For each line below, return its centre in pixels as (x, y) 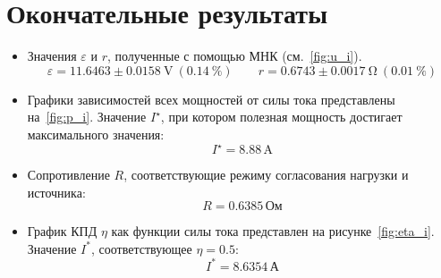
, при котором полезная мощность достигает (281, 117)
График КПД (62, 231)
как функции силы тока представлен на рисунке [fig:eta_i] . (273, 231)
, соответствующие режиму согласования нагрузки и (266, 174)
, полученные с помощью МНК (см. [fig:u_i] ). (234, 56)
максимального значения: (96, 134)
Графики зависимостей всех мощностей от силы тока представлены (211, 99)
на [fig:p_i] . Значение (87, 117)
